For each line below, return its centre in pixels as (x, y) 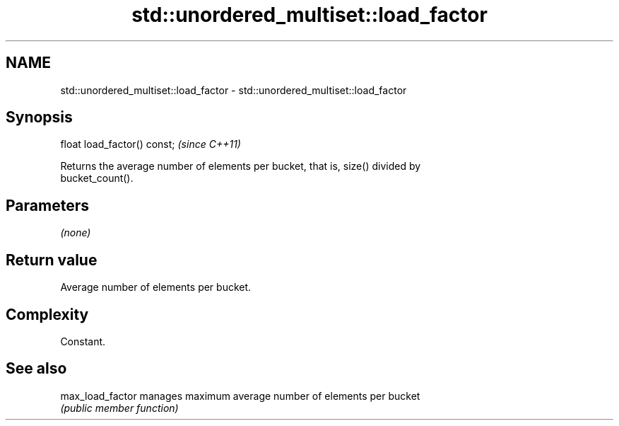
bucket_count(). (97, 178)
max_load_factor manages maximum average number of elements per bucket (240, 396)
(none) (76, 233)
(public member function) (119, 408)
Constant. (83, 341)
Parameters (47, 205)
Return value (52, 260)
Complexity (47, 314)
